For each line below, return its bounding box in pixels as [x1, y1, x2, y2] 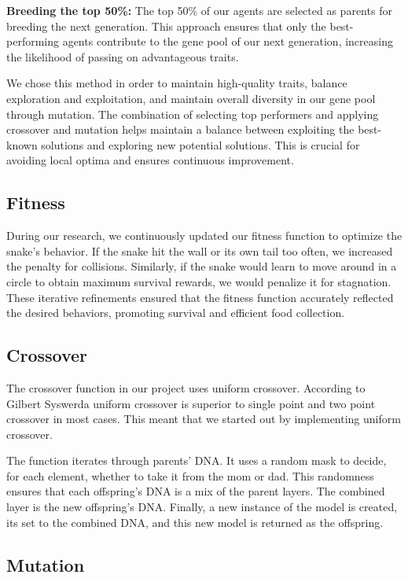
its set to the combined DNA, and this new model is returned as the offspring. [6, 514, 384, 530]
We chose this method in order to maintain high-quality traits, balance [6, 75, 347, 91]
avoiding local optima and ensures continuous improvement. [6, 152, 294, 168]
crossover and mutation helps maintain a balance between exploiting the [6, 121, 355, 138]
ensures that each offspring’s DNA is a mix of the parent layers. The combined [6, 483, 385, 499]
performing [6, 33, 59, 50]
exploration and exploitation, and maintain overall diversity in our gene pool [6, 90, 376, 106]
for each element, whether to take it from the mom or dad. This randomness [6, 467, 374, 484]
